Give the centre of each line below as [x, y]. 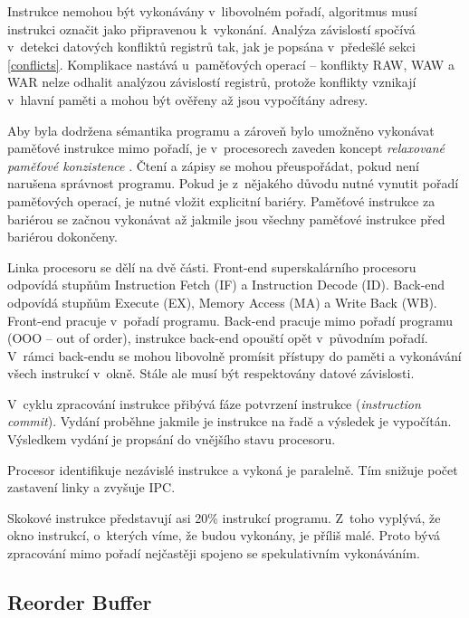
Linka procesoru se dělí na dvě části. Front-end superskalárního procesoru [212, 266]
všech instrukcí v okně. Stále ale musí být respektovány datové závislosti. [211, 373]
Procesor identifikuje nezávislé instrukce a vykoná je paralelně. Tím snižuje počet [233, 469]
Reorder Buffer [80, 602]
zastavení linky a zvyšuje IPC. [91, 487]
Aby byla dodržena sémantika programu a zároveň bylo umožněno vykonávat [221, 130]
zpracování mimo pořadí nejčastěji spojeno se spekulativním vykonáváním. [214, 553]
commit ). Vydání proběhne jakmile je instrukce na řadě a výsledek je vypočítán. [230, 421]
